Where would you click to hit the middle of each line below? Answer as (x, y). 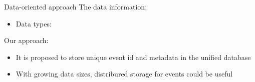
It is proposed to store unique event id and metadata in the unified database (133, 57)
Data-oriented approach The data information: (76, 6)
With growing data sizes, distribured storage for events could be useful (124, 74)
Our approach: (26, 40)
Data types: (34, 23)
